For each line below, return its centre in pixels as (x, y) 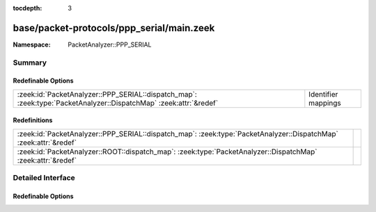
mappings (325, 103)
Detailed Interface (44, 178)
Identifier (323, 94)
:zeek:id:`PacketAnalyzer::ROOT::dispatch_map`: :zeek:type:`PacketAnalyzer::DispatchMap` (167, 152)
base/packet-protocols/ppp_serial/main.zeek (114, 28)
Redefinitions (33, 120)
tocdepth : (28, 8)
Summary (30, 63)
